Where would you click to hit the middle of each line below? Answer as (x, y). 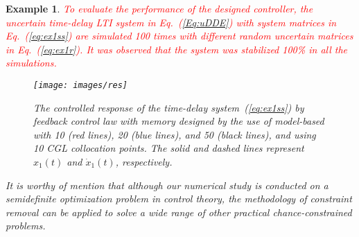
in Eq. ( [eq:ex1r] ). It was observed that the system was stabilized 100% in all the (177, 49)
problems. (26, 226)
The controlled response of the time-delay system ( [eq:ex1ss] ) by (169, 107)
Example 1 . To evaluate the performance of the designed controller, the (159, 8)
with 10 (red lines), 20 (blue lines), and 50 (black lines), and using (175, 134)
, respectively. (144, 161)
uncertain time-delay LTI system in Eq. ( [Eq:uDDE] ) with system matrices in (171, 22)
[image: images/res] (81, 85)
